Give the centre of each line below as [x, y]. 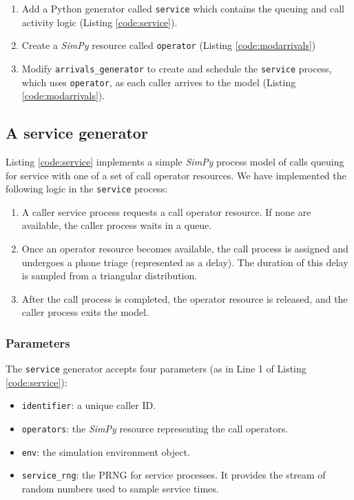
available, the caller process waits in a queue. [117, 225]
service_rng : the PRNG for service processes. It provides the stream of [174, 475]
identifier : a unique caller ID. [89, 405]
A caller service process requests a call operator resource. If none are [166, 211]
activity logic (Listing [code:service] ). [100, 22]
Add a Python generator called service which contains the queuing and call [183, 8]
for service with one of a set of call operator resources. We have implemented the [176, 175]
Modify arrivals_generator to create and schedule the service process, [177, 68]
